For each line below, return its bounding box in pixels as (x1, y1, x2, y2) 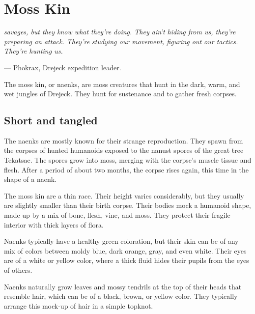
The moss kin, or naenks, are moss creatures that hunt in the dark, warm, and (4, 79, 240, 89)
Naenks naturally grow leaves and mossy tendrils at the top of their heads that (4, 281, 242, 291)
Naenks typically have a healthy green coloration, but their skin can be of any (4, 236, 239, 246)
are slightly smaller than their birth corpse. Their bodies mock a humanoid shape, (4, 200, 251, 210)
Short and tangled (4, 113, 98, 128)
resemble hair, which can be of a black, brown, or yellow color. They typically (4, 291, 238, 301)
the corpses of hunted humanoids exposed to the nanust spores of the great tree (4, 145, 244, 155)
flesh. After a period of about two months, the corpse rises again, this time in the (4, 164, 249, 174)
